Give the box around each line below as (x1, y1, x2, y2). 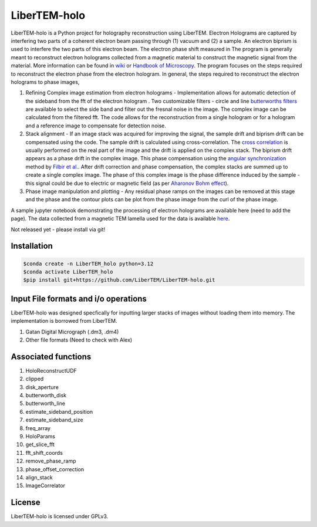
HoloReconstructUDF (25, 367, 77, 374)
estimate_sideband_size (25, 417, 83, 424)
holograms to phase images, (11, 78, 80, 85)
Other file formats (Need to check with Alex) (25, 336, 133, 343)
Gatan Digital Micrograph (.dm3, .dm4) (25, 328, 119, 335)
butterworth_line (25, 400, 66, 407)
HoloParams (25, 433, 56, 440)
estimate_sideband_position (25, 408, 93, 415)
